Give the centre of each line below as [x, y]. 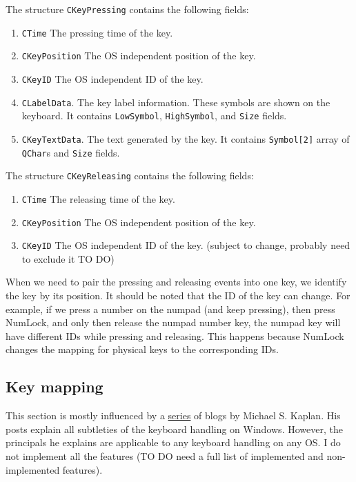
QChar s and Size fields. [71, 152]
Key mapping [55, 386]
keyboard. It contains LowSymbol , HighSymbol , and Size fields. [154, 116]
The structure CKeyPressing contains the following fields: [127, 9]
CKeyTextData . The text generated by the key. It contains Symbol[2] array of [186, 138]
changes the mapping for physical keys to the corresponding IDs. [142, 349]
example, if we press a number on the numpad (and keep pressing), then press [170, 309]
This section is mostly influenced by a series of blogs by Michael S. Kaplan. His [173, 415]
